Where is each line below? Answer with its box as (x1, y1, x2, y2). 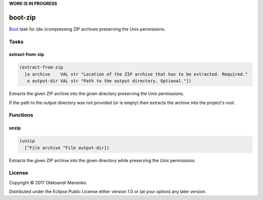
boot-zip (9, 13, 36, 21)
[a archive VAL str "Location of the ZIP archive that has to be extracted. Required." (24, 71, 248, 77)
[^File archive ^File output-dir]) (24, 145, 110, 150)
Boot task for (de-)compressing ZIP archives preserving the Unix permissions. (9, 26, 166, 32)
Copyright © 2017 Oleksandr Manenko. (9, 180, 88, 185)
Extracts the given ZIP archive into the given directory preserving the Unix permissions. (9, 91, 185, 97)
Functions (9, 112, 34, 119)
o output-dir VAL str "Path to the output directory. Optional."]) (27, 78, 192, 84)
